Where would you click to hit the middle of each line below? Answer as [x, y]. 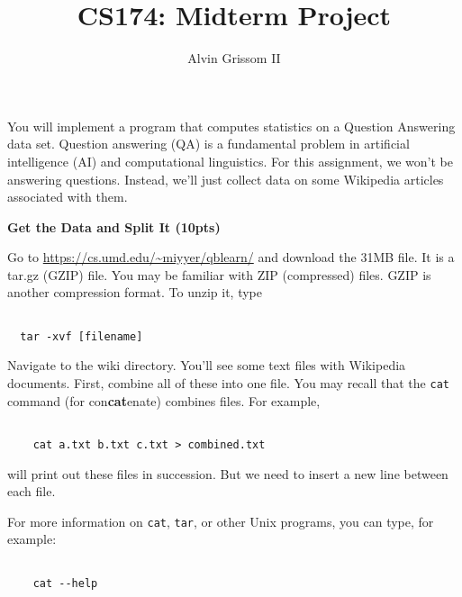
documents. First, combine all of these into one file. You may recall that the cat [228, 382]
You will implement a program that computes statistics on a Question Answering [231, 126]
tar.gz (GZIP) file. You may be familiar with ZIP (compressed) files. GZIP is [219, 274]
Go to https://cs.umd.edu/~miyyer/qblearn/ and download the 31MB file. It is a [231, 257]
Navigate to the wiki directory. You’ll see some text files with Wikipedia [207, 365]
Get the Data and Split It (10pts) [114, 226]
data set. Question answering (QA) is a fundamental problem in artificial [208, 144]
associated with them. [68, 197]
